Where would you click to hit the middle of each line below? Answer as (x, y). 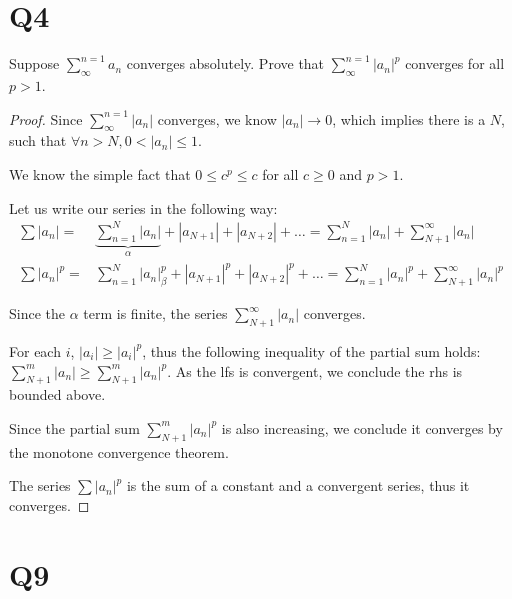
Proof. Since (46, 118)
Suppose (34, 63)
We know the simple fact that (100, 173)
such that (38, 140)
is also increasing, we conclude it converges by (362, 427)
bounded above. (57, 394)
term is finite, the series (155, 313)
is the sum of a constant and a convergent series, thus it (298, 485)
